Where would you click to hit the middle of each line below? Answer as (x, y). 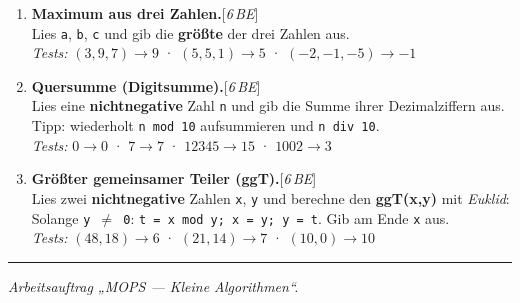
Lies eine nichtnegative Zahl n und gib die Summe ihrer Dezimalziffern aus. (268, 105)
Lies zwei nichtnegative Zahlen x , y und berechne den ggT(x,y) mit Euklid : (270, 197)
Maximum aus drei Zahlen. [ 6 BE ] (145, 13)
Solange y (61, 217)
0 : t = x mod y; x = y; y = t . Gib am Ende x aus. (286, 217)
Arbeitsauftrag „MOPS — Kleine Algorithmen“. (153, 285)
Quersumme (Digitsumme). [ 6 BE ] (146, 85)
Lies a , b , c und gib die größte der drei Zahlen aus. (190, 32)
